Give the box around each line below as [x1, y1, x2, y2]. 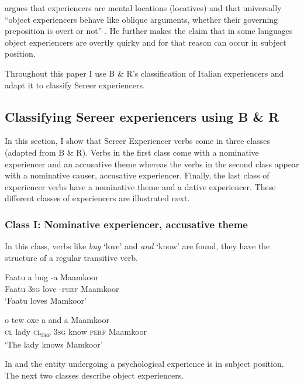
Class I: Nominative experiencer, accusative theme [5, 216, 248, 231]
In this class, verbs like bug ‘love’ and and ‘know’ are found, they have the [5, 240, 270, 252]
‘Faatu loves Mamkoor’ [5, 294, 87, 306]
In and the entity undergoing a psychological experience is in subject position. [5, 357, 284, 370]
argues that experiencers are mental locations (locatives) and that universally [5, 2, 282, 13]
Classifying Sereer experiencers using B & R [5, 107, 279, 125]
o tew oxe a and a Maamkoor [5, 314, 109, 326]
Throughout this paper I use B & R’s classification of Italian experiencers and [5, 67, 284, 79]
